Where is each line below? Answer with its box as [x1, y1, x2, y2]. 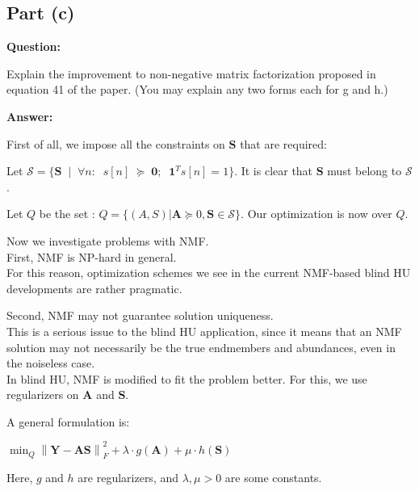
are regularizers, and [78, 468, 179, 485]
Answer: [6, 107, 53, 124]
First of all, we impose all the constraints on [6, 135, 225, 152]
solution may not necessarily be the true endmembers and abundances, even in [6, 338, 396, 355]
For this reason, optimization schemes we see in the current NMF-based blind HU [6, 264, 411, 281]
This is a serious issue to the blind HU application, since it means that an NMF [6, 322, 402, 339]
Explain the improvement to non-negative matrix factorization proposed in [6, 65, 376, 82]
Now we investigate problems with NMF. [6, 232, 209, 249]
